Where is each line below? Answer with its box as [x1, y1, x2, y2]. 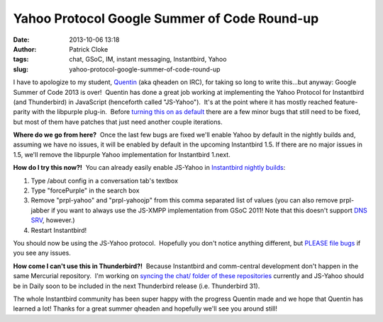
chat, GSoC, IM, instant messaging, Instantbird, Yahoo [69, 55, 227, 64]
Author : [13, 45, 37, 53]
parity [13, 108, 31, 116]
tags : [13, 55, 29, 64]
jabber [30, 206, 50, 214]
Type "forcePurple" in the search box [30, 186, 140, 195]
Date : [13, 35, 30, 44]
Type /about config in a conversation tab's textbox [30, 176, 179, 185]
